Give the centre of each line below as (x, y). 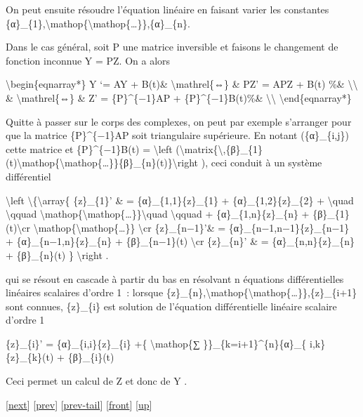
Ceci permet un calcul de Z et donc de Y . (97, 381)
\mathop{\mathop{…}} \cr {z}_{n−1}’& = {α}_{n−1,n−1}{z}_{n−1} (191, 227)
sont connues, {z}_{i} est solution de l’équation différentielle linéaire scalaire (171, 306)
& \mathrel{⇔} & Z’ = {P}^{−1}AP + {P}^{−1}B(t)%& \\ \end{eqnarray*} (179, 97)
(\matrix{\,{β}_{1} (219, 148)
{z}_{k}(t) (30, 357)
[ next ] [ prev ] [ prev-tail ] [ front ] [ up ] (79, 404)
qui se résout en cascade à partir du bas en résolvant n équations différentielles (175, 278)
